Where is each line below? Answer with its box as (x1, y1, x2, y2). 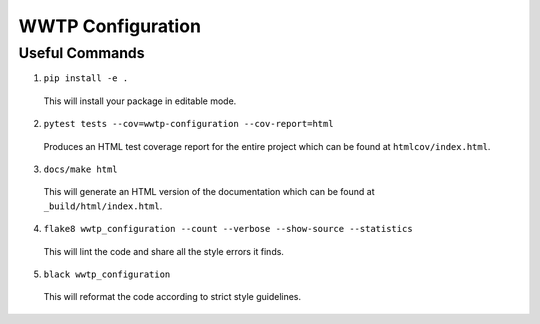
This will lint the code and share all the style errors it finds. (43, 245, 285, 257)
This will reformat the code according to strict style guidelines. (43, 291, 302, 303)
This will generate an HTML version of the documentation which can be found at (43, 186, 375, 198)
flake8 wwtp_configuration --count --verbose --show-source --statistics (43, 223, 414, 235)
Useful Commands (18, 44, 145, 62)
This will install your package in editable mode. (43, 95, 237, 107)
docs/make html (43, 163, 119, 175)
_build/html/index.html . (43, 200, 163, 212)
